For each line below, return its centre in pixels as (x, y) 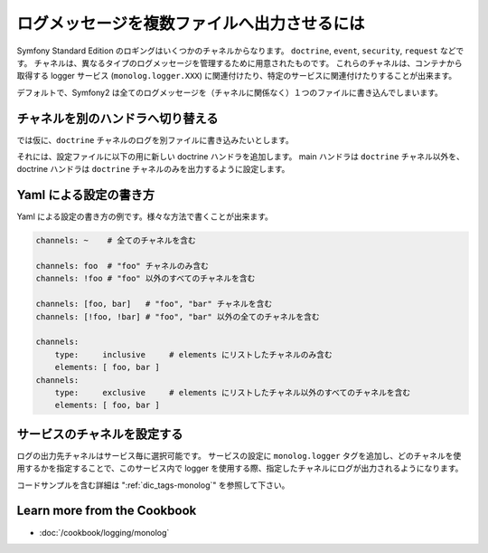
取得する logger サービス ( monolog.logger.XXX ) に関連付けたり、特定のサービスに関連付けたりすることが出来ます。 (237, 76)
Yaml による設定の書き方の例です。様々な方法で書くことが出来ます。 (145, 216)
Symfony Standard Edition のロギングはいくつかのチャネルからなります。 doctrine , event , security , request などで (240, 51)
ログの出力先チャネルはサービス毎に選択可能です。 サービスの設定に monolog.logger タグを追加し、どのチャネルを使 (239, 455)
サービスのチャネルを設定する (100, 434)
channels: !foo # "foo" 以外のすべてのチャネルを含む (145, 279)
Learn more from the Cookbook (107, 511)
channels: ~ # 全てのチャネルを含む (116, 241)
